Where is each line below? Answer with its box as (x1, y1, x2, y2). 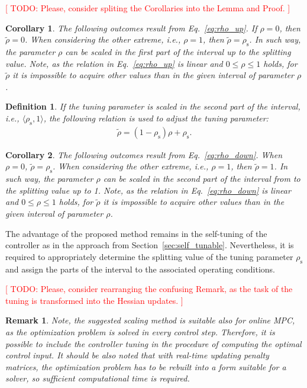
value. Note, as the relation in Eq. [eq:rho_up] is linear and (5, 57, 223, 69)
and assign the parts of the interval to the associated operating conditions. (5, 262, 275, 275)
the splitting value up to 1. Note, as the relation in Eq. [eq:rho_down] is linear (5, 184, 291, 196)
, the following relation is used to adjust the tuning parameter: (43, 111, 269, 124)
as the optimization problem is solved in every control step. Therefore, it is (5, 325, 275, 338)
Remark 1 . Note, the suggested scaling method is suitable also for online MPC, (5, 314, 295, 326)
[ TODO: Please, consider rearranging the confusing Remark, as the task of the (5, 283, 293, 295)
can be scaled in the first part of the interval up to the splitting (65, 45, 291, 57)
